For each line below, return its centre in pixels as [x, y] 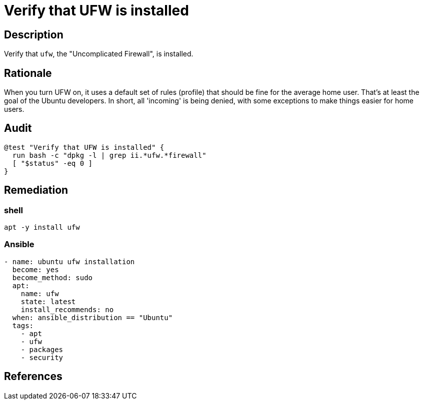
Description [34, 34]
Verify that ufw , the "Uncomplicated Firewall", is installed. [99, 54]
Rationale [28, 73]
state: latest [48, 301]
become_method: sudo [52, 277]
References [33, 377]
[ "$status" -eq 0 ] [52, 163]
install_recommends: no [67, 309]
